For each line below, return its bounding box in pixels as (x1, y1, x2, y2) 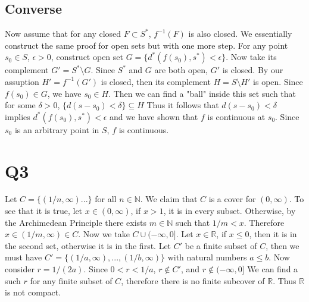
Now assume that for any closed (5, 27, 121, 40)
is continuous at (207, 110, 266, 122)
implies (5, 110, 30, 122)
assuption (5, 75, 39, 87)
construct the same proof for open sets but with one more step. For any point (5, 39, 288, 51)
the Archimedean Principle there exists (5, 216, 147, 228)
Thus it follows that (146, 99, 219, 111)
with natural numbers (167, 251, 247, 263)
